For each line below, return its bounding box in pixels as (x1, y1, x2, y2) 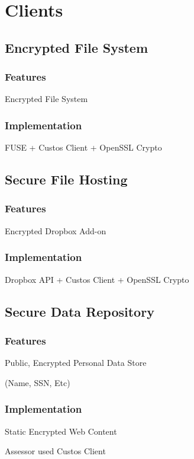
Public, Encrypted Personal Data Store (5, 356, 147, 369)
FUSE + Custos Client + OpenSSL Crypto (5, 141, 162, 154)
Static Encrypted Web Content (5, 425, 117, 437)
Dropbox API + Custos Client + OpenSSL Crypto (5, 273, 189, 285)
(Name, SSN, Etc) (5, 376, 70, 388)
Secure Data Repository (5, 302, 154, 320)
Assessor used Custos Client (5, 445, 106, 457)
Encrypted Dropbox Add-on (5, 224, 106, 237)
